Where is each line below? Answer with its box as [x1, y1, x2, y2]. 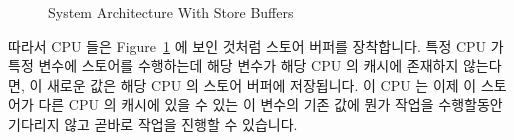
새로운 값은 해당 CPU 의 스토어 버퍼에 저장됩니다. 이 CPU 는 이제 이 [46, 74, 477, 95]
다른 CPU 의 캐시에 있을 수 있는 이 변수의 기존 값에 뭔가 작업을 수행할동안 [38, 94, 503, 115]
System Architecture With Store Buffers [48, 2, 294, 22]
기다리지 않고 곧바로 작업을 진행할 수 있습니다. [8, 113, 298, 134]
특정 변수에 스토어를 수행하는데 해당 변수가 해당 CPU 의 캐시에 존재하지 [8, 55, 459, 76]
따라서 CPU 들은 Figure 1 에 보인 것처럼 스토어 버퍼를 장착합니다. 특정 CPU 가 [8, 35, 504, 56]
